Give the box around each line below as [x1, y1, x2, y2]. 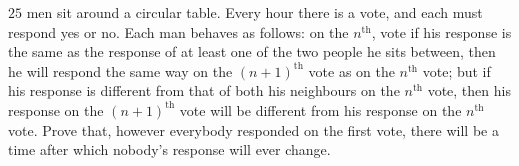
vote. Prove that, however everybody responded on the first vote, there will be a [8, 119, 499, 140]
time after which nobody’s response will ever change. [8, 139, 331, 160]
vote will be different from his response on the [179, 99, 462, 120]
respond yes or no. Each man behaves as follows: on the [8, 21, 349, 42]
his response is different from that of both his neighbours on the [8, 80, 400, 101]
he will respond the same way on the [8, 60, 233, 81]
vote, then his [427, 80, 511, 101]
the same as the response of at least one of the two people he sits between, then [8, 41, 496, 62]
